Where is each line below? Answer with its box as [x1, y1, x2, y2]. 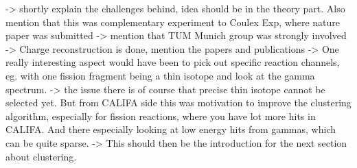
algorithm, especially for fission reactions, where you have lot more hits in [5, 108, 316, 123]
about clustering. [5, 149, 77, 163]
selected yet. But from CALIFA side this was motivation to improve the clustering [5, 95, 352, 110]
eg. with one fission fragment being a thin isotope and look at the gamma [5, 68, 315, 82]
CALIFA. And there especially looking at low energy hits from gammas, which [5, 122, 336, 136]
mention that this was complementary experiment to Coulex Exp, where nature [5, 14, 340, 29]
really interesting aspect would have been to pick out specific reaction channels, [5, 55, 340, 69]
